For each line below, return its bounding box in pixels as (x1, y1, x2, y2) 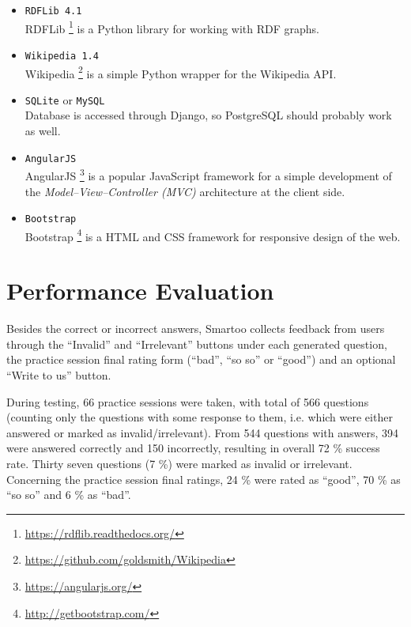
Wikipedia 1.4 (25, 50, 99, 62)
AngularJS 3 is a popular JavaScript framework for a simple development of (25, 165, 392, 183)
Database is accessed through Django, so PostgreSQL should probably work (25, 107, 392, 123)
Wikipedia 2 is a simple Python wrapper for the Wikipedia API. (25, 62, 337, 81)
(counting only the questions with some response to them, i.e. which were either (6, 409, 393, 425)
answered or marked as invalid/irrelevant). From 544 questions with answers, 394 (6, 424, 398, 440)
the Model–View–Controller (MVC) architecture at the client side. (25, 183, 345, 199)
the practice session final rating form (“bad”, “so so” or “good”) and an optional (6, 351, 396, 368)
